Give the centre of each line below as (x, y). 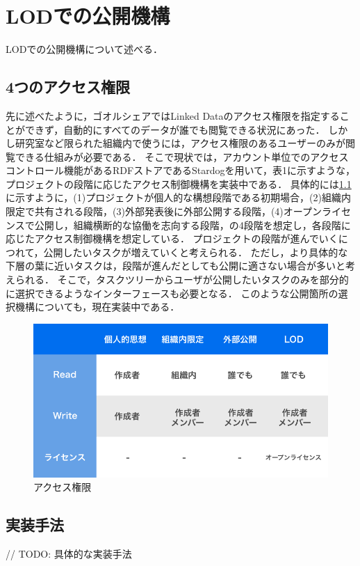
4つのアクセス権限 (68, 87)
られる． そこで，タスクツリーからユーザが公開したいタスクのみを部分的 (182, 280)
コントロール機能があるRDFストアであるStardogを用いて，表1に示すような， (181, 170)
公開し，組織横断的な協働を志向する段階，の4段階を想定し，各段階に (193, 225)
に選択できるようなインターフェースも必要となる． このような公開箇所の (172, 293)
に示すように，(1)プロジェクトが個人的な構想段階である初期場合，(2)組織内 (178, 197)
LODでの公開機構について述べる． (84, 49)
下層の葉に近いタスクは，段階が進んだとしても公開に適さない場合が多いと (175, 266)
